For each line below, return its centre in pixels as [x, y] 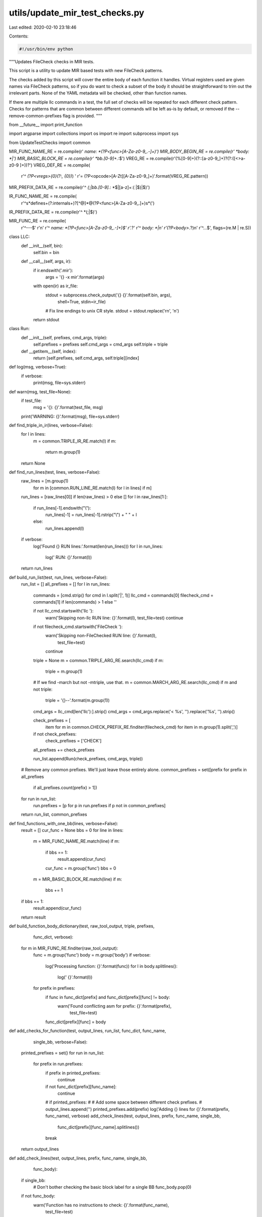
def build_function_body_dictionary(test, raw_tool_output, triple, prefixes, [82, 926]
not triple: [43, 689]
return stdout [46, 320]
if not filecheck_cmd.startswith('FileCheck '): [78, 627]
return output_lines [40, 1149]
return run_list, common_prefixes [54, 814]
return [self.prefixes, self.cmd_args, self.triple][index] [86, 358]
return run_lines [37, 568]
